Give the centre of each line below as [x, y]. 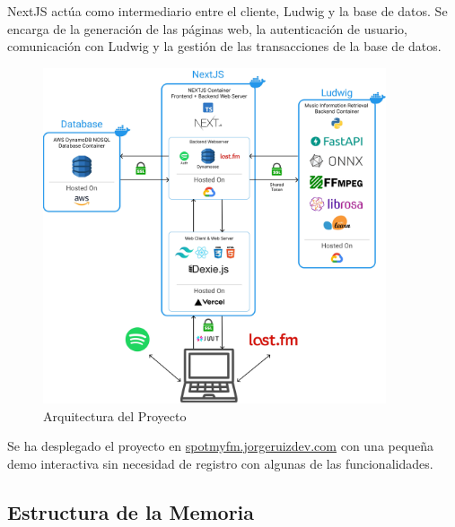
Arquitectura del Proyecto [115, 415]
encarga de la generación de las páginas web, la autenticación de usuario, [207, 28]
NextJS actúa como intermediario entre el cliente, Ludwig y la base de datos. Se [227, 11]
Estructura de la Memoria [131, 511]
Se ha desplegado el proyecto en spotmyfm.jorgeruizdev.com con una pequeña [221, 446]
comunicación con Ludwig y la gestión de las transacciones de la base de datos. [224, 46]
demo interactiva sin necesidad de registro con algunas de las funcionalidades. [220, 463]
